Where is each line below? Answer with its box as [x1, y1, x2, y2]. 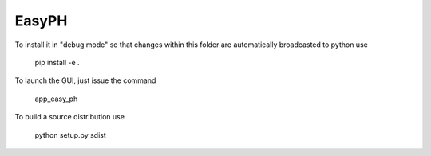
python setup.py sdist [34, 130, 107, 139]
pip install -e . [34, 57, 80, 67]
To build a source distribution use [14, 112, 125, 122]
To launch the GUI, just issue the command [14, 76, 156, 85]
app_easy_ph [34, 94, 78, 103]
